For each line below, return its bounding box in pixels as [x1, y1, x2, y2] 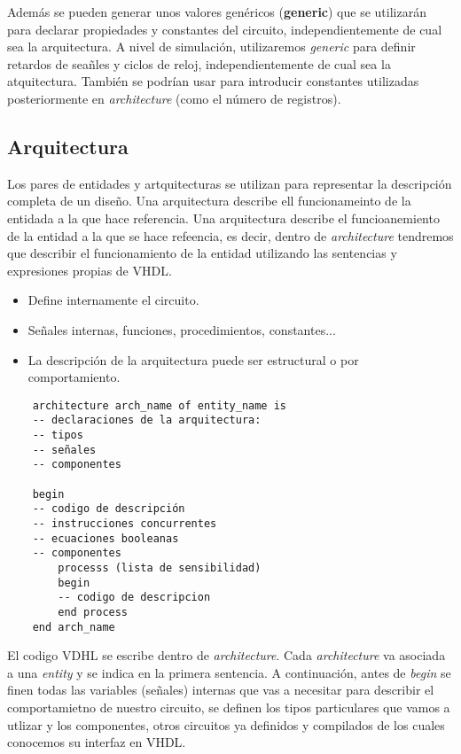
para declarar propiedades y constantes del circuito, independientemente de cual [7, 19, 442, 38]
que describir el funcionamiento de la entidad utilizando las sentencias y [7, 244, 397, 262]
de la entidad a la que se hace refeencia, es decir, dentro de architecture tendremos [7, 226, 454, 245]
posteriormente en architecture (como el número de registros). [7, 89, 341, 107]
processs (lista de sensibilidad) [58, 561, 262, 574]
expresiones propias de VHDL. [7, 260, 172, 279]
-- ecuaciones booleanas [32, 532, 179, 545]
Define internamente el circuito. [27, 291, 199, 309]
